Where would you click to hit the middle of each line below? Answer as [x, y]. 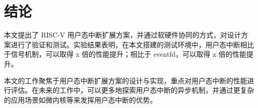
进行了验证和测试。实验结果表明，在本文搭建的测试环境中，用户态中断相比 [132, 44]
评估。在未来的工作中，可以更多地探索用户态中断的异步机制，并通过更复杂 [132, 90]
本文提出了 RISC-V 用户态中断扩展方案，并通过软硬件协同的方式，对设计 [123, 35]
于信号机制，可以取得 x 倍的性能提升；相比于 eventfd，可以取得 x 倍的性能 [125, 54]
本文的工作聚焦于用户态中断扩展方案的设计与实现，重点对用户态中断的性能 [126, 80]
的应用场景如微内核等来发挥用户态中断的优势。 [80, 99]
